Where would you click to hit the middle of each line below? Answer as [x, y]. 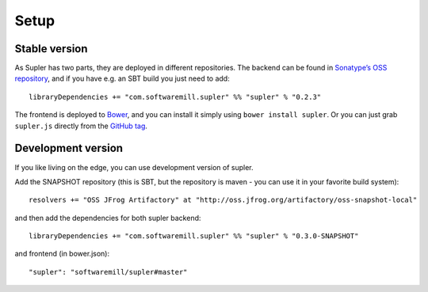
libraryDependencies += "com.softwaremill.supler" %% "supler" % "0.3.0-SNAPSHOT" [194, 236]
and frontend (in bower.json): [62, 254]
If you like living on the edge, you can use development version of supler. [134, 167]
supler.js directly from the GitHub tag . [81, 126]
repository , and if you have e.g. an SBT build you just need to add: [122, 78]
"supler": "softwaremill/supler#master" [108, 272]
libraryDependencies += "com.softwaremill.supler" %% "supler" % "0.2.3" [175, 97]
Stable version [51, 49]
